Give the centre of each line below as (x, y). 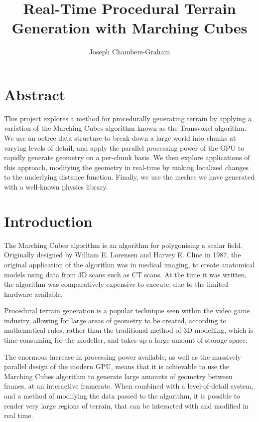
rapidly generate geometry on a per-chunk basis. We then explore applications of (127, 157)
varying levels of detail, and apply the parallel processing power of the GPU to (124, 147)
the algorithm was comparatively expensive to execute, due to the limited (116, 284)
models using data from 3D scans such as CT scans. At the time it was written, (126, 274)
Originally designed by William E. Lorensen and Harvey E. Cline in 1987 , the (123, 255)
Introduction (48, 221)
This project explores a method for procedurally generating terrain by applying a (128, 118)
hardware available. (33, 294)
